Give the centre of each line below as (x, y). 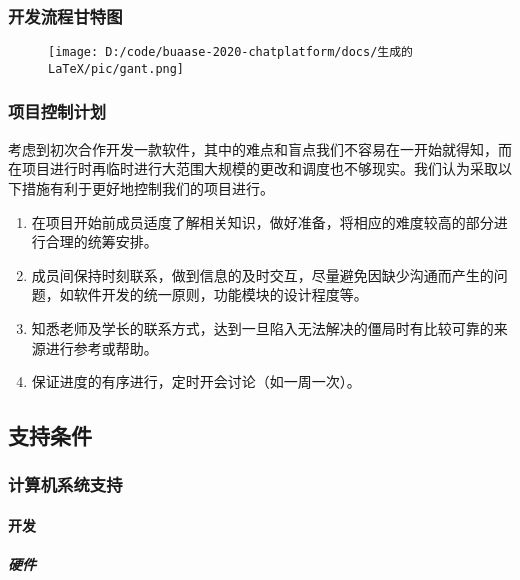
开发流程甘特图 (65, 15)
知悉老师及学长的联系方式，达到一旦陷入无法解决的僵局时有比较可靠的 (262, 327)
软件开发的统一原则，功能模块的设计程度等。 (220, 294)
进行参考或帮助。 (101, 347)
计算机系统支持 (65, 484)
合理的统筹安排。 (101, 241)
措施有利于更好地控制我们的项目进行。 (147, 187)
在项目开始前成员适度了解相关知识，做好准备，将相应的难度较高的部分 (262, 221)
